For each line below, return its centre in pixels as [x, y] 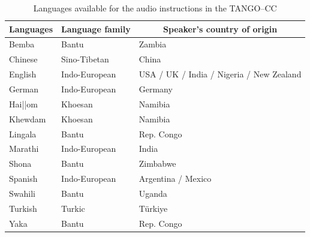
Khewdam [28, 118]
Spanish [23, 178]
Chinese [23, 59]
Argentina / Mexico [175, 178]
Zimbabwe [157, 163]
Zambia [153, 44]
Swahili [22, 193]
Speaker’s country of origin [220, 28]
